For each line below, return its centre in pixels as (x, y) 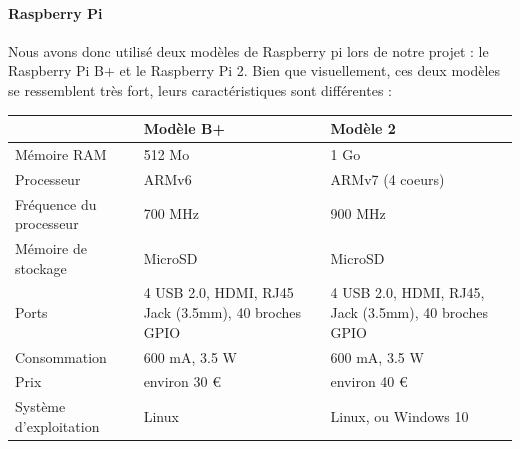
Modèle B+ (184, 128)
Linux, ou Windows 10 (399, 416)
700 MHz (171, 213)
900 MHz (358, 213)
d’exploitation (57, 425)
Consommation (61, 356)
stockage (41, 267)
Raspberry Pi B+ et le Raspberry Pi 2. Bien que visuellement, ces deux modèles (254, 70)
